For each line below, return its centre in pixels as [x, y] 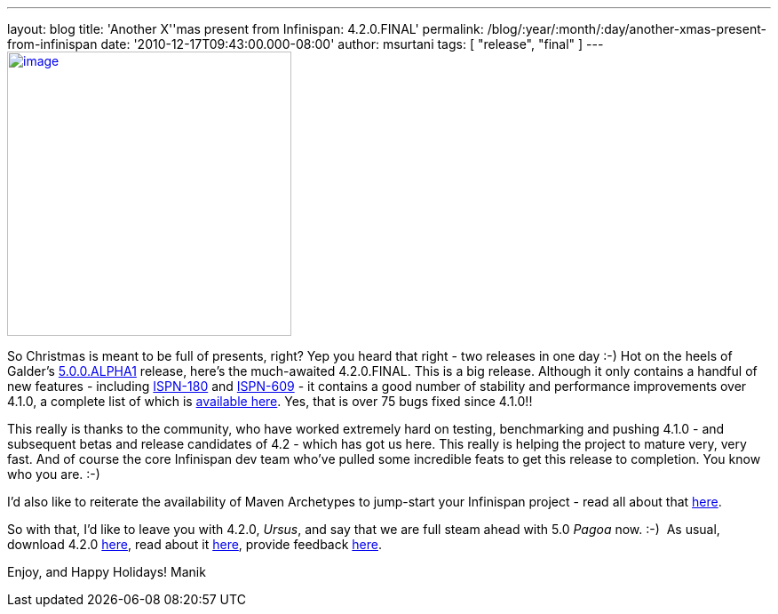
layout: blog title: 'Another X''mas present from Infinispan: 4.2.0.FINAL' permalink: [246, 29]
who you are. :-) [54, 474]
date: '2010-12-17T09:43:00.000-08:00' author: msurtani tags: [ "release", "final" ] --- [352, 44]
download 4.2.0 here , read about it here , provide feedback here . [195, 544]
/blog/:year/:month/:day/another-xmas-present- [627, 29]
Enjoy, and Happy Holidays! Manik [107, 572]
